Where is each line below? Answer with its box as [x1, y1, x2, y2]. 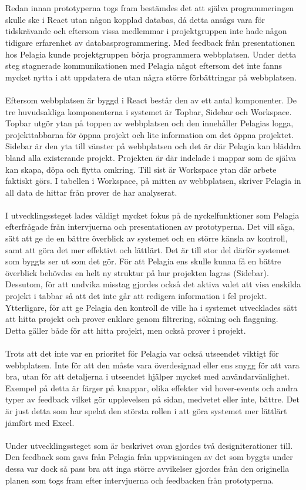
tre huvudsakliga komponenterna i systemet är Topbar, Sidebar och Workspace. [5, 105, 292, 118]
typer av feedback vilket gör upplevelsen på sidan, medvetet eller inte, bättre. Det [5, 393, 300, 405]
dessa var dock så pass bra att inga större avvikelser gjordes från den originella [5, 462, 290, 474]
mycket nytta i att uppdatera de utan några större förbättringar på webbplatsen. [5, 71, 297, 83]
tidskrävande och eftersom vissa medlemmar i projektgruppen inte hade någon [5, 25, 287, 37]
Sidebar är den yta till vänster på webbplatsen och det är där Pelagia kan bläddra [5, 140, 301, 152]
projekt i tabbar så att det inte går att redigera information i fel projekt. [5, 290, 267, 302]
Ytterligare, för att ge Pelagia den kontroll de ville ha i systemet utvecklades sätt [5, 301, 297, 313]
